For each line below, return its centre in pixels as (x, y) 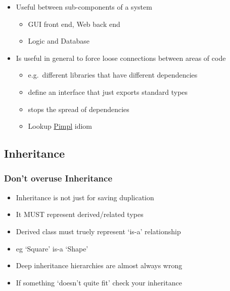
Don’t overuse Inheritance (58, 178)
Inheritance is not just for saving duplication (85, 197)
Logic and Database (59, 41)
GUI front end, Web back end (74, 24)
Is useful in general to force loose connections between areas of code (121, 58)
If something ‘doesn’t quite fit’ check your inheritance (99, 282)
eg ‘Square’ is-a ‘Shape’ (52, 248)
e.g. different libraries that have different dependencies (113, 75)
